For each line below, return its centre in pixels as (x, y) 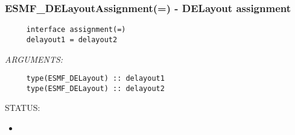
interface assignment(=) (76, 30)
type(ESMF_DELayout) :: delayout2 (95, 88)
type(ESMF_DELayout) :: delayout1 (95, 79)
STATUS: (23, 108)
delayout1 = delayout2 (72, 39)
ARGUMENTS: (34, 59)
